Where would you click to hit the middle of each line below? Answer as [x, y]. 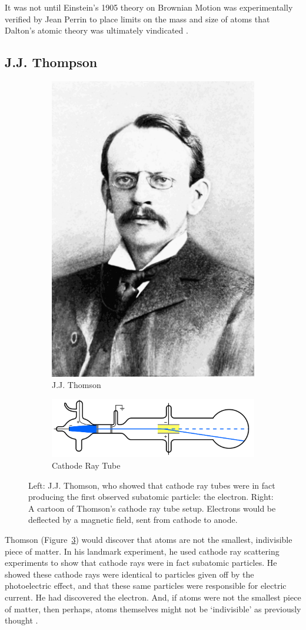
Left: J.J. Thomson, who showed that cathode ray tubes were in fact [152, 485]
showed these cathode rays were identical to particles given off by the [129, 574]
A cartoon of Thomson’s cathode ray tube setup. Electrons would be [152, 508]
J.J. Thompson [51, 62]
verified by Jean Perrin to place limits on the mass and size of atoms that [137, 19]
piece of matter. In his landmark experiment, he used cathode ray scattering [142, 551]
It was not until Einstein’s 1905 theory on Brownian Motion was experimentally [149, 7]
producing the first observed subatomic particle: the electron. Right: [151, 497]
